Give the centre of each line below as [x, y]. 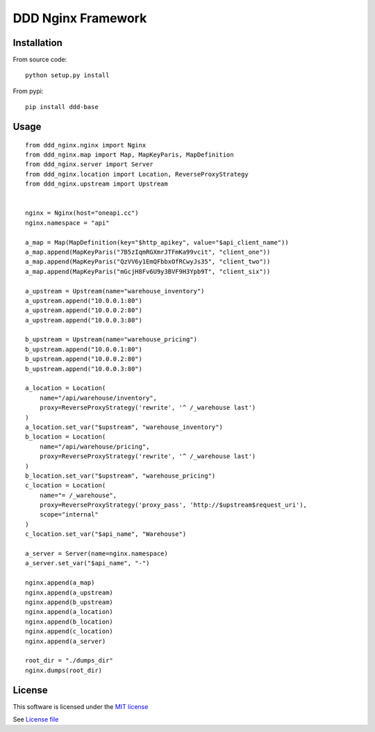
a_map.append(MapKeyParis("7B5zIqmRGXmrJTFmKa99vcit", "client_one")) [148, 252]
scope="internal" [69, 515]
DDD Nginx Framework [80, 18]
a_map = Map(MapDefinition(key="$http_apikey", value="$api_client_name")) [157, 242]
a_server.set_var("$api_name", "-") [87, 563]
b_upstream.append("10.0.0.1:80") [84, 349]
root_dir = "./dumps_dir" [69, 661]
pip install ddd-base [62, 107]
